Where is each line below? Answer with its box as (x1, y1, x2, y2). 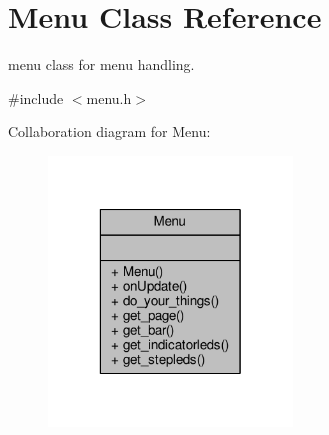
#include (8, 87, 64, 108)
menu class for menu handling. (8, 54, 195, 75)
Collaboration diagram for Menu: (8, 121, 211, 142)
